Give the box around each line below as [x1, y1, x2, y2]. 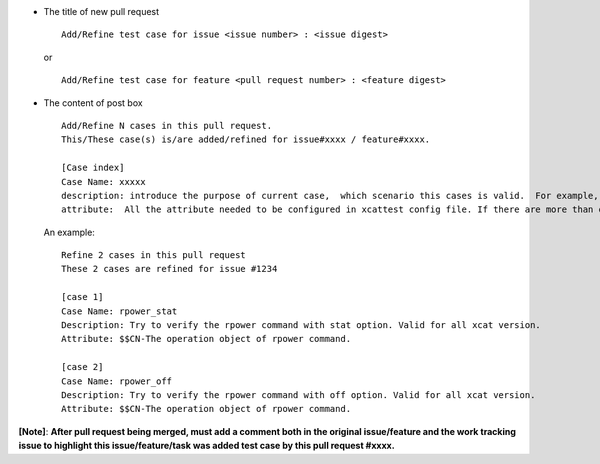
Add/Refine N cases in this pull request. [61, 120, 273, 131]
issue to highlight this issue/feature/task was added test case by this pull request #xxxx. [18, 440, 395, 452]
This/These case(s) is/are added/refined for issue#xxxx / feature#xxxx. [61, 134, 431, 145]
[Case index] [61, 162, 125, 174]
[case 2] [61, 361, 104, 373]
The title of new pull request [43, 6, 160, 17]
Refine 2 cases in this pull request [61, 250, 247, 261]
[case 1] [61, 291, 104, 303]
